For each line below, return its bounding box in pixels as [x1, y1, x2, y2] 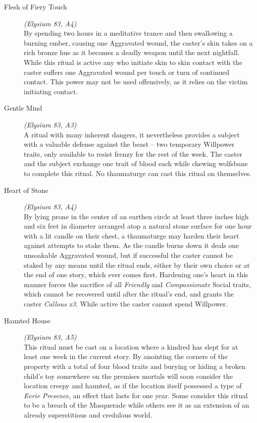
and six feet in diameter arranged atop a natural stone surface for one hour [24, 221, 252, 231]
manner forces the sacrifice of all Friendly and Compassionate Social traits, [24, 279, 251, 289]
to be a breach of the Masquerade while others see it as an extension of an [24, 400, 250, 410]
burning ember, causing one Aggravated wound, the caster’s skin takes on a [24, 37, 253, 48]
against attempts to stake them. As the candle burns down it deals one [24, 240, 239, 250]
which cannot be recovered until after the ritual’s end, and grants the [24, 289, 234, 299]
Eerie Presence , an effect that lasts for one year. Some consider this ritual [24, 390, 248, 400]
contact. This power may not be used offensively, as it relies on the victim [24, 76, 248, 87]
